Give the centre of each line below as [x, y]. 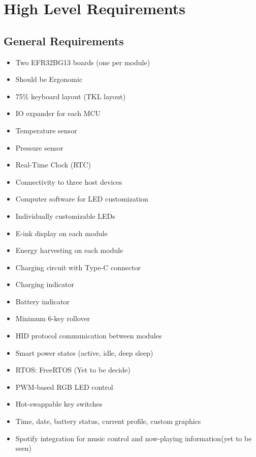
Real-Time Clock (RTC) [53, 165]
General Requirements [64, 40]
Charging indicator [45, 284]
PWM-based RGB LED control [64, 387]
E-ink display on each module [61, 233]
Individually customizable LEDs [65, 216]
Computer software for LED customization [82, 199]
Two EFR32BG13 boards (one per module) [83, 62]
